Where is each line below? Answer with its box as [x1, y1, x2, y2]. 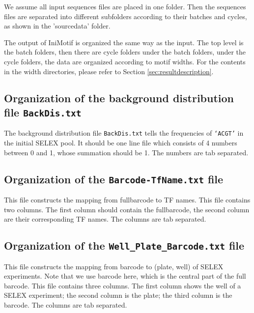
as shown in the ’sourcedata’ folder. [4, 21, 111, 31]
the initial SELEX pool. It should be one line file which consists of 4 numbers [4, 137, 237, 147]
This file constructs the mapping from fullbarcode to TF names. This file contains [4, 194, 251, 204]
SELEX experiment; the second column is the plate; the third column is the [4, 290, 232, 300]
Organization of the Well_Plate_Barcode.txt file [4, 238, 245, 253]
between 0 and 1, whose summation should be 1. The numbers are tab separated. [4, 147, 249, 157]
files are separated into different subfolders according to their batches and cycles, [4, 11, 247, 21]
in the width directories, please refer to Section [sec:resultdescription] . [4, 66, 214, 76]
